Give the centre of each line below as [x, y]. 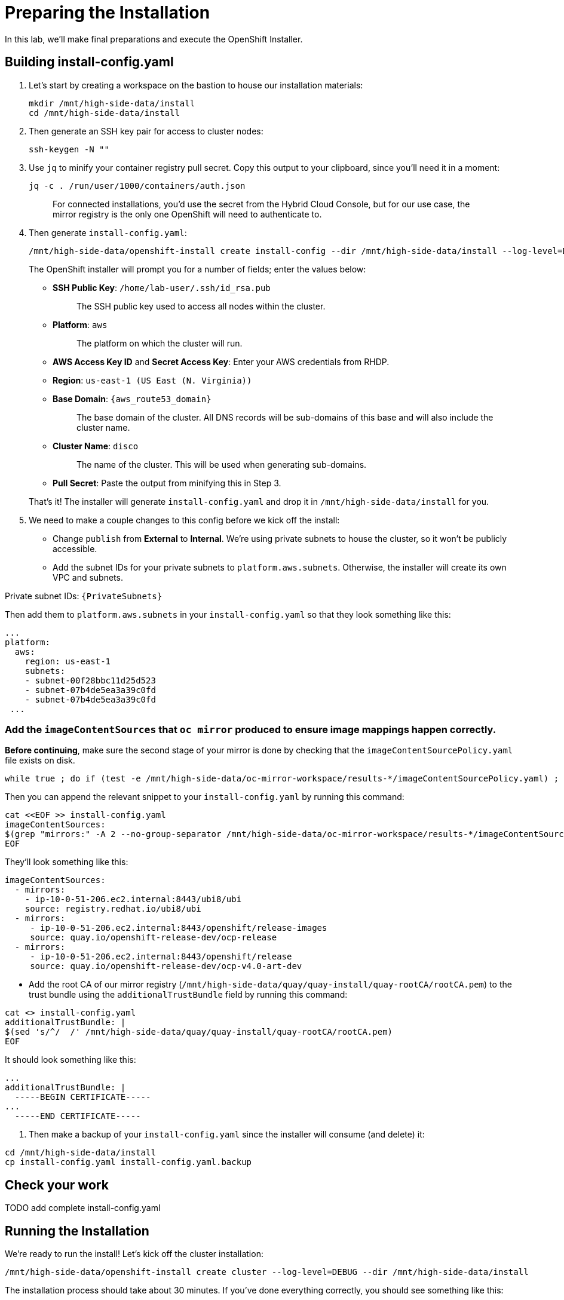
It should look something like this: [70, 1060]
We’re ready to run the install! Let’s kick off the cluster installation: [134, 1254]
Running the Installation [77, 1231]
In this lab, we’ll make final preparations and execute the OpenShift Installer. [154, 39]
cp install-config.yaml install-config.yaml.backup [128, 1162]
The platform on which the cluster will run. [160, 343]
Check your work [57, 1185]
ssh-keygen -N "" [69, 149]
